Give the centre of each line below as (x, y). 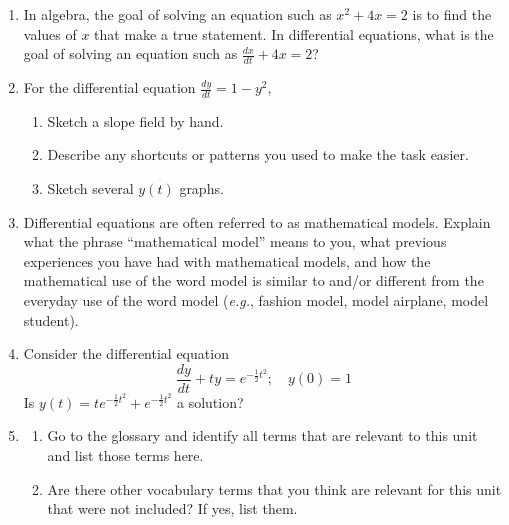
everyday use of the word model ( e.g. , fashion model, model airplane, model (256, 300)
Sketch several (90, 188)
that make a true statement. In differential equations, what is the (294, 33)
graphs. (201, 188)
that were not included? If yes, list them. (172, 508)
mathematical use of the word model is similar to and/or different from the (253, 280)
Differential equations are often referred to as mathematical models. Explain (257, 221)
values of (50, 33)
